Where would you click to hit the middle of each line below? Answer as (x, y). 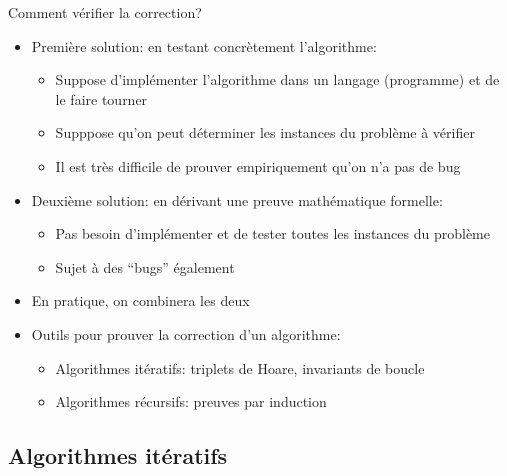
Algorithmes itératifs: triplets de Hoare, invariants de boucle (240, 367)
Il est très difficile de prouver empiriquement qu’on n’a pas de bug (258, 165)
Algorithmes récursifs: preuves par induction (191, 401)
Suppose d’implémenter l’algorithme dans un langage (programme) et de (277, 79)
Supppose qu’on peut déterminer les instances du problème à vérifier (265, 132)
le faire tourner (101, 98)
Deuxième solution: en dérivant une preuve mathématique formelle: (237, 199)
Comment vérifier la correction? (105, 12)
